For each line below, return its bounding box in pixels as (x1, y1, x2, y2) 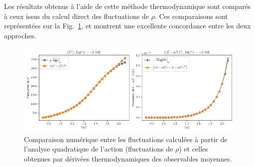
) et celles (179, 144, 208, 154)
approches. (4, 30, 36, 40)
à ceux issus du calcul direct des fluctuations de (4, 10, 149, 21)
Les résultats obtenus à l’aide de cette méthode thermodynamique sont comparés (4, 1, 251, 11)
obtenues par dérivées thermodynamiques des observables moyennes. (24, 153, 232, 164)
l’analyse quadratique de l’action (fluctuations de (24, 144, 173, 154)
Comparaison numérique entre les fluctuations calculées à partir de (24, 134, 228, 144)
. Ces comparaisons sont (154, 10, 228, 21)
